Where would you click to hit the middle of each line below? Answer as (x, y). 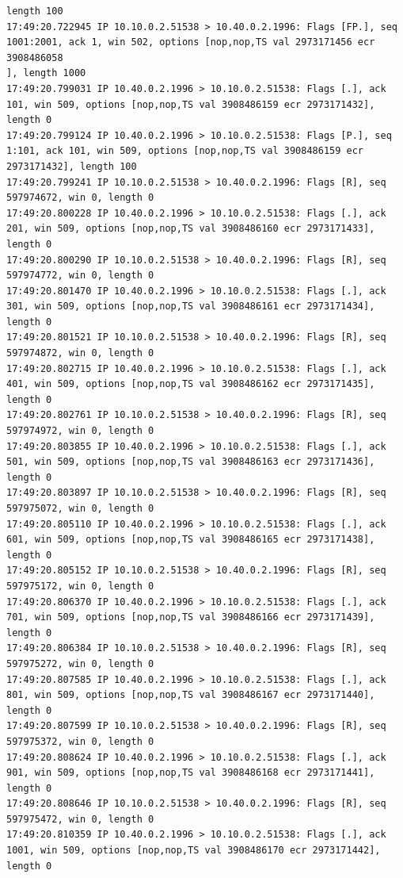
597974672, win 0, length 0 (80, 198)
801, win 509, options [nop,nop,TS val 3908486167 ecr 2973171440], (191, 695)
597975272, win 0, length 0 (80, 663)
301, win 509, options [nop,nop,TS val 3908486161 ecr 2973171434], (191, 307)
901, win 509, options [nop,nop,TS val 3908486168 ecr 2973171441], (191, 773)
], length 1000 (46, 73)
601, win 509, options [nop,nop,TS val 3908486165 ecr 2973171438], (191, 540)
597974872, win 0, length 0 (80, 353)
